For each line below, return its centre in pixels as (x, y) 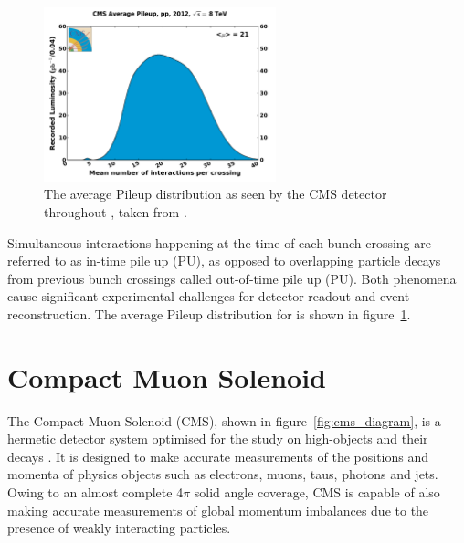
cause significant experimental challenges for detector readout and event (209, 296)
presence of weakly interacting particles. (119, 528)
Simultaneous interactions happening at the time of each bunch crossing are (219, 242)
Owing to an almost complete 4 (95, 492)
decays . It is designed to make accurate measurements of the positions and (218, 456)
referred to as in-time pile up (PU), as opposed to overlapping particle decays (224, 261)
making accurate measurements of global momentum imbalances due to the (218, 510)
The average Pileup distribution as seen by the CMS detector (216, 194)
